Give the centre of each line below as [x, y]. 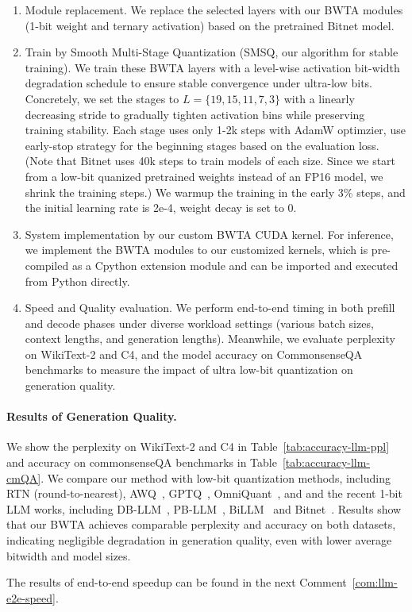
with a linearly [319, 98]
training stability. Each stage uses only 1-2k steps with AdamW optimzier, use [215, 130]
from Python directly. [77, 281]
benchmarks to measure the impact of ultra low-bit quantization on [189, 370]
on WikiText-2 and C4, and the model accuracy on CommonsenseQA [194, 354]
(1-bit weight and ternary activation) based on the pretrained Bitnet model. [210, 25]
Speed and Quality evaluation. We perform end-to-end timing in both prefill [210, 308]
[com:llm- [375, 582]
